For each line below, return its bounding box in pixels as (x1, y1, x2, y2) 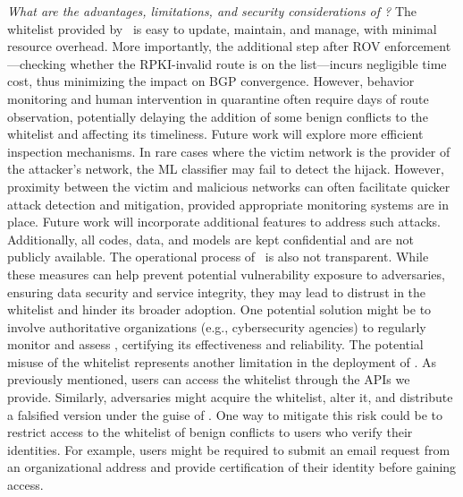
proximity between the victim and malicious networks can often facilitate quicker (7, 176, 450, 195)
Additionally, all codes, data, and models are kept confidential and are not (7, 229, 414, 248)
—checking (7, 54, 66, 73)
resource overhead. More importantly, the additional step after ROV (7, 37, 381, 56)
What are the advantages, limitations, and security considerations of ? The (7, 2, 417, 20)
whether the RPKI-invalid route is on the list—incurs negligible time (70, 54, 447, 73)
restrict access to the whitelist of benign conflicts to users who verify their (7, 423, 413, 441)
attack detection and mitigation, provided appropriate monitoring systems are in (7, 194, 449, 213)
